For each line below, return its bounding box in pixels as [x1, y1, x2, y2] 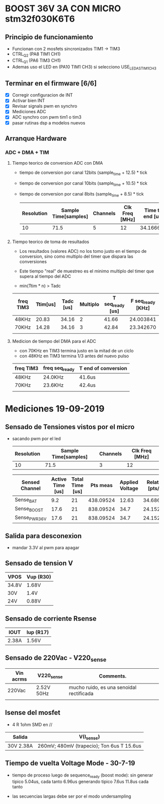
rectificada [69, 690, 94, 697]
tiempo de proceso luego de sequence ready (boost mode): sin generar [12, 772, 153, 779]
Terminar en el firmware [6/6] [5, 79, 97, 87]
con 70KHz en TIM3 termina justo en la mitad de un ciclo [19, 347, 134, 353]
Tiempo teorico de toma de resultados [12, 239, 89, 244]
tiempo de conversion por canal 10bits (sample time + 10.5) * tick [19, 180, 147, 187]
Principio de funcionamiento [5, 33, 94, 41]
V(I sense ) [79, 733, 100, 741]
